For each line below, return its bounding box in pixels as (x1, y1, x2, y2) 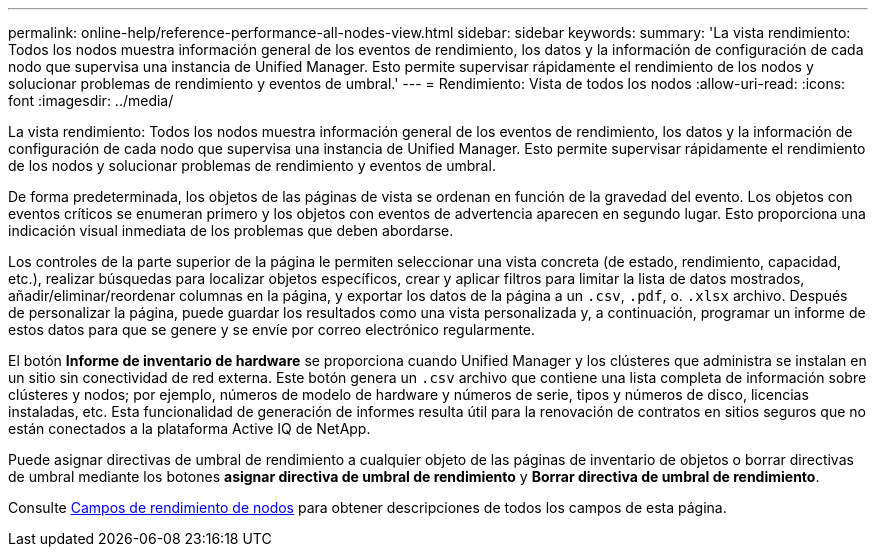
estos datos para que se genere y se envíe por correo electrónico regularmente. (8, 321, 536, 338)
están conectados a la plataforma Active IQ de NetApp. (8, 420, 371, 437)
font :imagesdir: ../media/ (8, 92, 174, 109)
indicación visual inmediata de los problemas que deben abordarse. (8, 222, 454, 239)
